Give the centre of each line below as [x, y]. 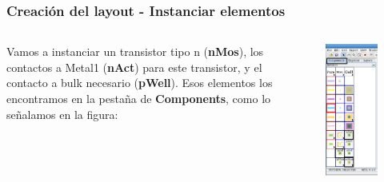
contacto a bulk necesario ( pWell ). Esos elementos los [140, 83]
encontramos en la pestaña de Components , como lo [139, 98]
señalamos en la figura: [62, 114]
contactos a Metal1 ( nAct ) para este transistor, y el [134, 67]
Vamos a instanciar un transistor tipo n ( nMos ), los [135, 51]
